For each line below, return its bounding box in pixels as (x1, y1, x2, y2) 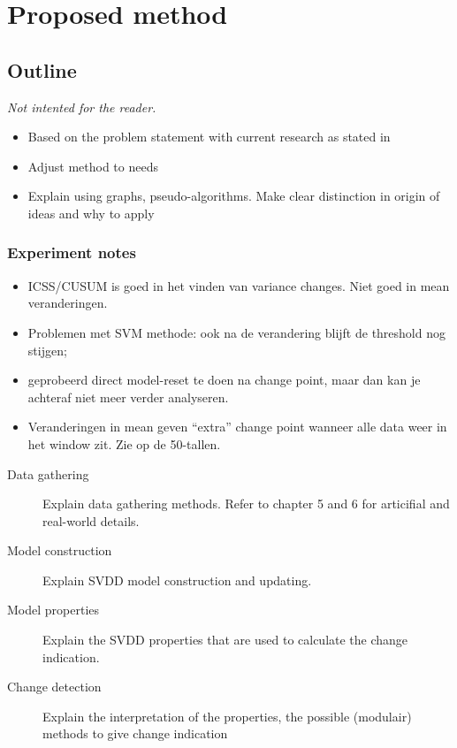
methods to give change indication (42, 724, 228, 743)
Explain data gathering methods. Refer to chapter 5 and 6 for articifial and (42, 494, 450, 513)
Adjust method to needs (27, 156, 158, 175)
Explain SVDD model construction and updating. (42, 570, 312, 589)
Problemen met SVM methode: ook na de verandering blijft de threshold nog (27, 323, 446, 341)
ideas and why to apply (27, 203, 155, 222)
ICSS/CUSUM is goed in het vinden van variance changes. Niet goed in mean (27, 276, 450, 294)
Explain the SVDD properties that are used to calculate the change (42, 630, 408, 649)
